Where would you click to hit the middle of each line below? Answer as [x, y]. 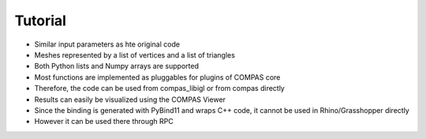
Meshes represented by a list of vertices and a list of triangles [135, 54]
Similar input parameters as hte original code [107, 44]
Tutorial [41, 21]
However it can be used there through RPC [104, 122]
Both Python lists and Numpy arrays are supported [116, 66]
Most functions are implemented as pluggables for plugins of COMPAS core [157, 77]
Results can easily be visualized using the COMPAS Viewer [130, 100]
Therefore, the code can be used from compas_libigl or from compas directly [160, 88]
